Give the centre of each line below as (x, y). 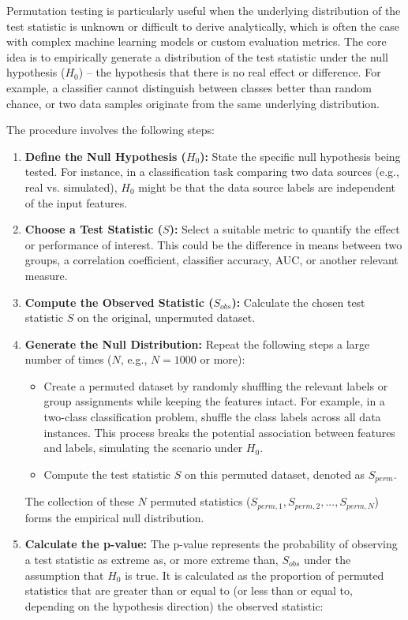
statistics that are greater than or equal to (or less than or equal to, (189, 590)
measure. (46, 275)
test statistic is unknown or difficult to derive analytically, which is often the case (203, 26)
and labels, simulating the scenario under (143, 448)
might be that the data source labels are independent (267, 187)
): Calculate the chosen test (298, 302)
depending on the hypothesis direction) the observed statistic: (174, 605)
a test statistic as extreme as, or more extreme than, (152, 559)
